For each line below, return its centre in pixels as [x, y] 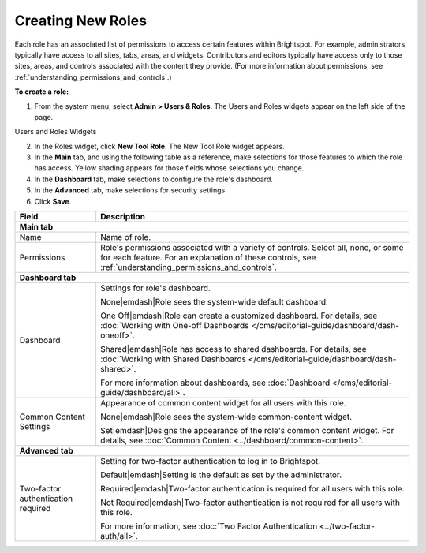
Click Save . [53, 201]
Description [123, 217]
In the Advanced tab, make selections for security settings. [131, 190]
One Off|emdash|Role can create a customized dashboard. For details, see [239, 316]
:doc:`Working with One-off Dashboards [174, 326]
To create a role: [42, 92]
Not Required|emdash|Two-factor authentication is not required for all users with [250, 503]
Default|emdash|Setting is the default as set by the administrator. [221, 475]
